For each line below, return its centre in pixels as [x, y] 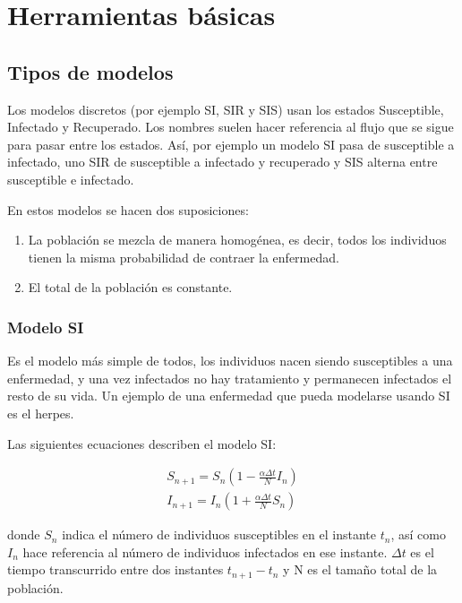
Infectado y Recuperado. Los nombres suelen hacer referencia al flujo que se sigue [231, 127]
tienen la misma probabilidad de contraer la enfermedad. [184, 257]
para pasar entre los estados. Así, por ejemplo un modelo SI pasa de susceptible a [231, 144]
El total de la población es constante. [130, 287]
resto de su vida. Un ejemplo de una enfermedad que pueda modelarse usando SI [229, 396]
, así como [418, 534]
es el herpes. [41, 413]
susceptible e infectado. [71, 179]
